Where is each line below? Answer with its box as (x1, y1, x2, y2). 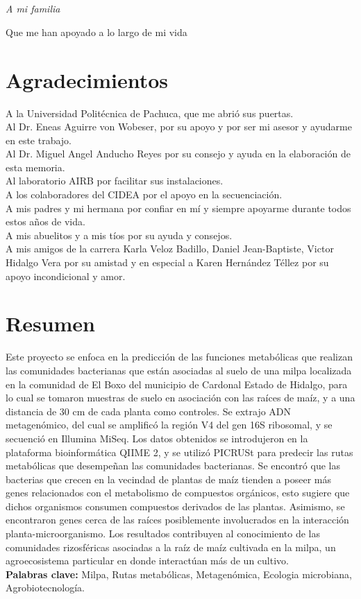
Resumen (6, 309, 95, 338)
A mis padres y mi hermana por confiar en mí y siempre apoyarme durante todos (6, 200, 351, 215)
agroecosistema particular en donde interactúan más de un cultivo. (6, 553, 289, 568)
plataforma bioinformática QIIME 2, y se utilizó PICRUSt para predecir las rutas (6, 444, 353, 459)
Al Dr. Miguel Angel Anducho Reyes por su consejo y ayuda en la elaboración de (6, 146, 351, 161)
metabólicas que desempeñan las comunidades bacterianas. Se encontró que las (6, 458, 340, 473)
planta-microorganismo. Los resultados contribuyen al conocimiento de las (6, 526, 321, 541)
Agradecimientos (6, 65, 169, 94)
